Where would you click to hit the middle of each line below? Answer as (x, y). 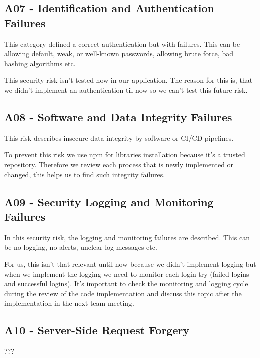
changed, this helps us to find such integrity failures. (85, 174)
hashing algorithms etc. (40, 63)
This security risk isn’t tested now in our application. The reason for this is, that (128, 80)
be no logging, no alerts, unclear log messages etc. (81, 247)
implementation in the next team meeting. (69, 303)
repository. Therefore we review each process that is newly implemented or (119, 164)
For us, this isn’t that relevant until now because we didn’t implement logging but (130, 263)
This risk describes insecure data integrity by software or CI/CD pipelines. (119, 138)
